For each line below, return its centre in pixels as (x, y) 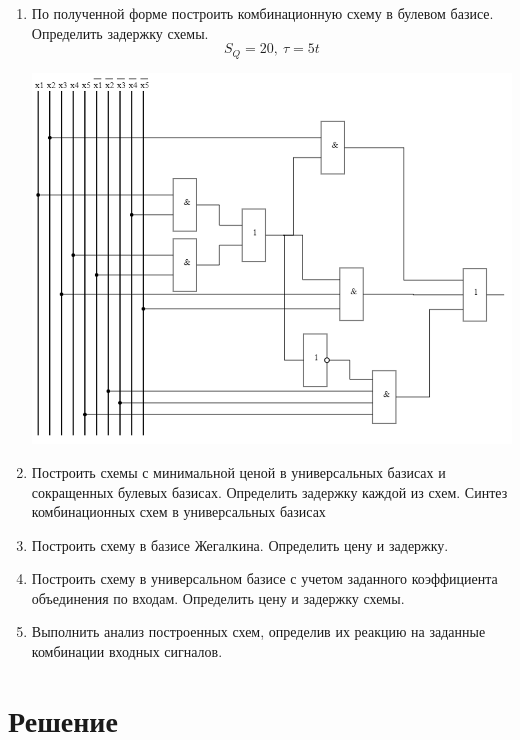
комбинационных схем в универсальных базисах (178, 511)
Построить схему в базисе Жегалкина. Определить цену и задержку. (240, 544)
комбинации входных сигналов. (127, 651)
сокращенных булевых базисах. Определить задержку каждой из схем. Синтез (269, 491)
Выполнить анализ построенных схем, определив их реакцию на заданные (258, 631)
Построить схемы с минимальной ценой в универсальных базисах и (238, 471)
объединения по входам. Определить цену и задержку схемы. (218, 597)
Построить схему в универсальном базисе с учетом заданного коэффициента (264, 578)
